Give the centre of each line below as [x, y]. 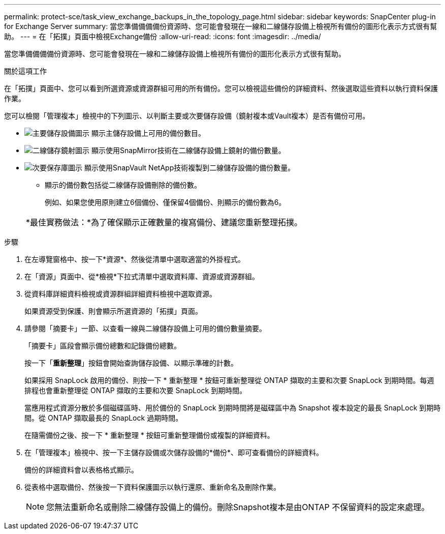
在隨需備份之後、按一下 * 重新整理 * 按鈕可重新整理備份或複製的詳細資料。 [149, 435]
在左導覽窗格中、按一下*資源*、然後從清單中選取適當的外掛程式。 [135, 259]
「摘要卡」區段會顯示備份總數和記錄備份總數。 [103, 346]
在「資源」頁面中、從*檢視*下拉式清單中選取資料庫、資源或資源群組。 [142, 276]
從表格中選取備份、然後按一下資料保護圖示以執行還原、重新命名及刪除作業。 [152, 487]
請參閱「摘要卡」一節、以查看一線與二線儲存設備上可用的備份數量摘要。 [145, 328]
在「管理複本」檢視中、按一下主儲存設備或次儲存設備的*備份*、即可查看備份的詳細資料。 [174, 452]
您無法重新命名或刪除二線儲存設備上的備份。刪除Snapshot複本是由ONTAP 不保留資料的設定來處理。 [238, 507]
